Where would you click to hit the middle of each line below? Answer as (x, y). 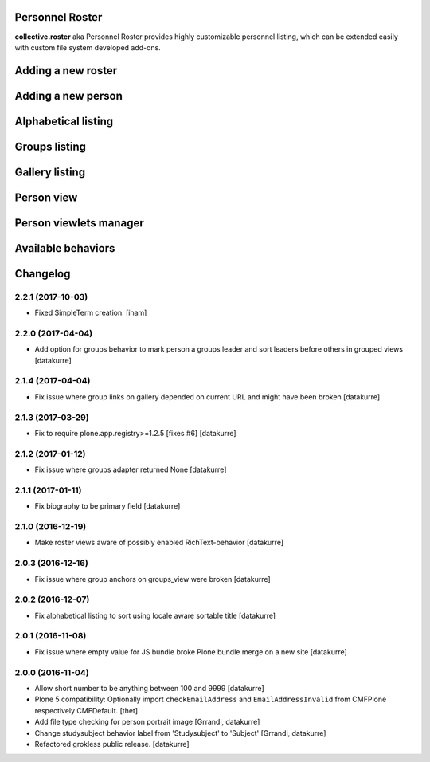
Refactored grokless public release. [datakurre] (112, 744)
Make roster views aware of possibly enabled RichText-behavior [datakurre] (159, 543)
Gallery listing (50, 172)
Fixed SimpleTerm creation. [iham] (91, 313)
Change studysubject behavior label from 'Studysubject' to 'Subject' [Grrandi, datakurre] (180, 733)
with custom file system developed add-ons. (88, 47)
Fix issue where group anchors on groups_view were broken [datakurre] (152, 579)
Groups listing (51, 146)
